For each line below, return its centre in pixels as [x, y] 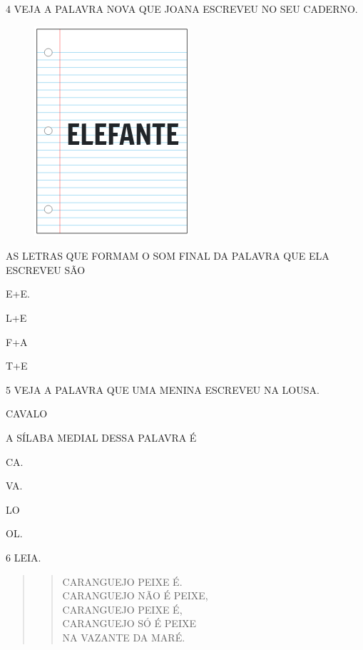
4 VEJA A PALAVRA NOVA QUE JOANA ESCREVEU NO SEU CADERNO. [182, 9]
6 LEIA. [24, 557]
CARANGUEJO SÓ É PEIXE [129, 623]
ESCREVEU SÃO [46, 269]
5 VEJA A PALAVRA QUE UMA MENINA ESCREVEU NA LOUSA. [163, 389]
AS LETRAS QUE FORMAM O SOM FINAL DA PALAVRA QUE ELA [168, 256]
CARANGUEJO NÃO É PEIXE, [135, 595]
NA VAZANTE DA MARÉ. [124, 637]
